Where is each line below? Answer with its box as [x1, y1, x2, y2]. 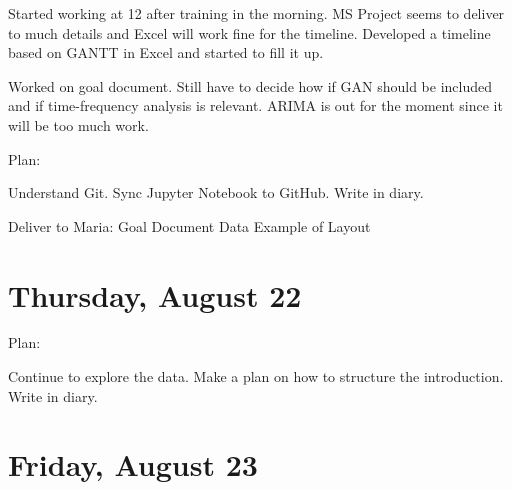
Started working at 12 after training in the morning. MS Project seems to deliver [8, 3, 505, 23]
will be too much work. [8, 114, 149, 135]
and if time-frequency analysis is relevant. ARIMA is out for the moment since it [8, 95, 503, 116]
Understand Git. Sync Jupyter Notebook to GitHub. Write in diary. [8, 182, 424, 203]
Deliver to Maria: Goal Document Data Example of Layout [8, 215, 371, 236]
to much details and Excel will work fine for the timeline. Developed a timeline [8, 22, 491, 43]
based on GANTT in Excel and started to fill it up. [8, 42, 324, 63]
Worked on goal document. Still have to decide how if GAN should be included [8, 75, 493, 96]
